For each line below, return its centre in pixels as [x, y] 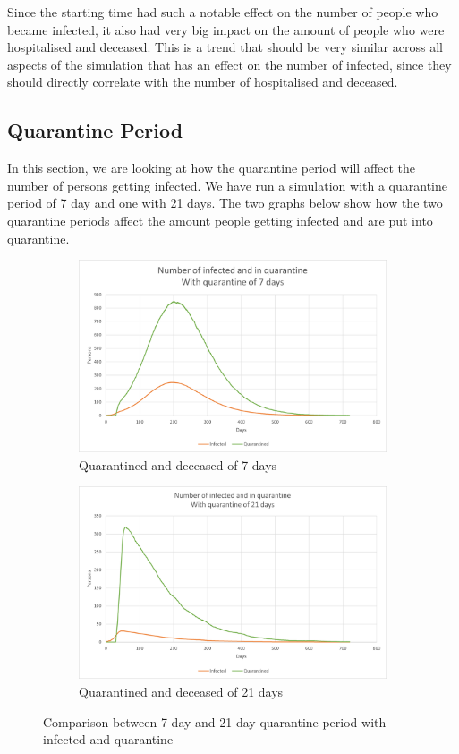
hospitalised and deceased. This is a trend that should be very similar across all [225, 47]
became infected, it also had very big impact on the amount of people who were [226, 29]
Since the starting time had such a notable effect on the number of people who [223, 12]
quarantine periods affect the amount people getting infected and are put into [220, 220]
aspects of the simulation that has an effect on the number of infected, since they [229, 64]
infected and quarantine [108, 739]
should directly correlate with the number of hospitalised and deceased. [203, 82]
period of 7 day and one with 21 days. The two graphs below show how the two [225, 203]
